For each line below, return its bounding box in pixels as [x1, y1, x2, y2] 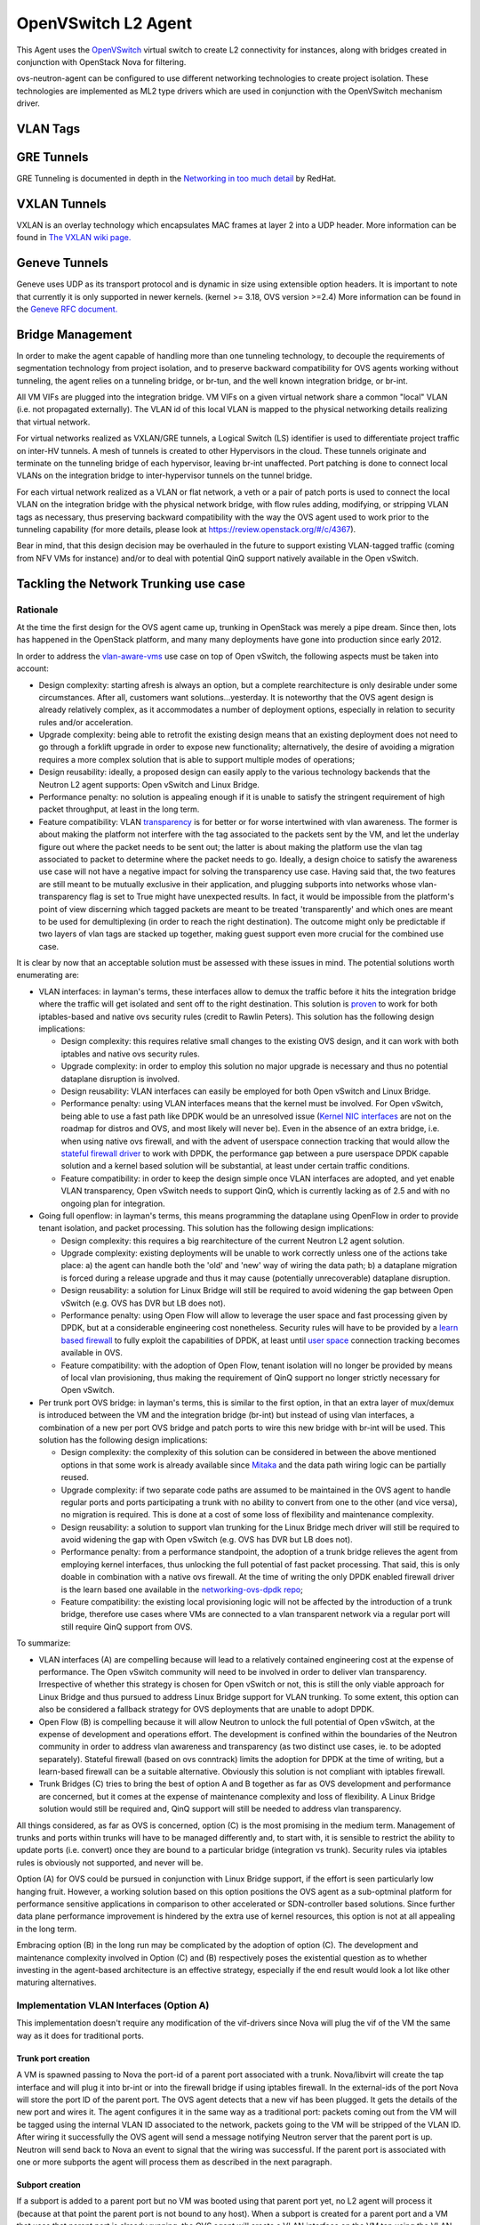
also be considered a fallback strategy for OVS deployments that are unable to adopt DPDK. [38, 1704, 375, 1715]
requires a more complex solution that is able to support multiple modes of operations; [38, 754, 356, 765]
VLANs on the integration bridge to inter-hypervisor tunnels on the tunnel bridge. [16, 470, 313, 481]
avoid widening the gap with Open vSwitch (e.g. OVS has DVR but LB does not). [60, 1534, 353, 1545]
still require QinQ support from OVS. [60, 1621, 193, 1632]
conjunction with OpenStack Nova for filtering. [16, 56, 187, 67]
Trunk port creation [16, 2052, 91, 2064]
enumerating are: [16, 970, 80, 981]
